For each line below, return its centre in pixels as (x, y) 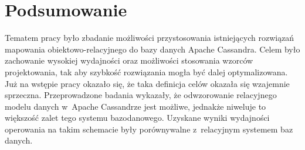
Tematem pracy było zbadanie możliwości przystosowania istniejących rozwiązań (150, 38)
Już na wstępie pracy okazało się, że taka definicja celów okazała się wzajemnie (147, 83)
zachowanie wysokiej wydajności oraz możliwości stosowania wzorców (129, 60)
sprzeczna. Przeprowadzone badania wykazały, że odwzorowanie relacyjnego (141, 95)
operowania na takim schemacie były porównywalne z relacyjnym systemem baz (149, 129)
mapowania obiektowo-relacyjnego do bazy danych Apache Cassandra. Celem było (152, 49)
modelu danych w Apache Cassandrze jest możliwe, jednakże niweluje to (135, 106)
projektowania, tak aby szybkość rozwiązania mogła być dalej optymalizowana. (146, 71)
